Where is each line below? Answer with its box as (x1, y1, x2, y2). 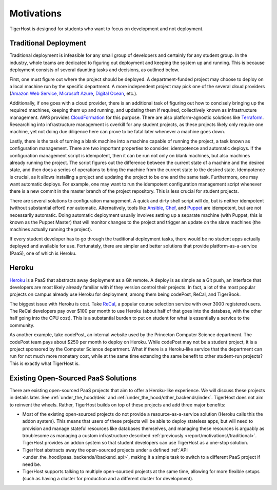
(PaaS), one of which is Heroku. (9, 250, 77, 256)
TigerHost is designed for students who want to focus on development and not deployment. (9, 26, 204, 32)
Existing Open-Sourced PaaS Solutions (9, 374, 137, 382)
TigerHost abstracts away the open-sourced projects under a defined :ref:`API (22, 446, 188, 453)
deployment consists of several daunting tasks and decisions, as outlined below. (9, 67, 180, 73)
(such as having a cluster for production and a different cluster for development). (22, 476, 193, 482)
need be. (22, 461, 41, 467)
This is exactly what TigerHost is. (9, 360, 80, 366)
